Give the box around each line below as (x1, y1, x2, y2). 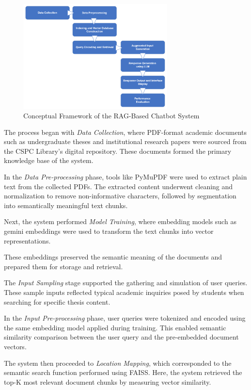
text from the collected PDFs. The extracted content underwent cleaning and (4, 181, 233, 191)
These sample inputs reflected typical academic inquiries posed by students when (4, 287, 244, 297)
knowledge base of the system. (4, 155, 94, 165)
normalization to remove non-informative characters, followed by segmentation (4, 191, 236, 201)
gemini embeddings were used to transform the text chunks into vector (4, 226, 214, 236)
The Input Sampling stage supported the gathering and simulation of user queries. (4, 277, 248, 288)
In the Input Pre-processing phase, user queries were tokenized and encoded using (4, 313, 246, 323)
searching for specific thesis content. (4, 296, 110, 307)
